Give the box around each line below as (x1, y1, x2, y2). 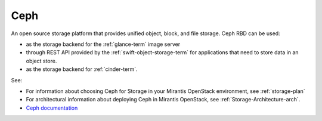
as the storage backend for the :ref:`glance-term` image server (26, 41, 181, 48)
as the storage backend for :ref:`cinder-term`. (26, 66, 138, 73)
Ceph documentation (26, 104, 78, 111)
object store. (26, 57, 57, 64)
